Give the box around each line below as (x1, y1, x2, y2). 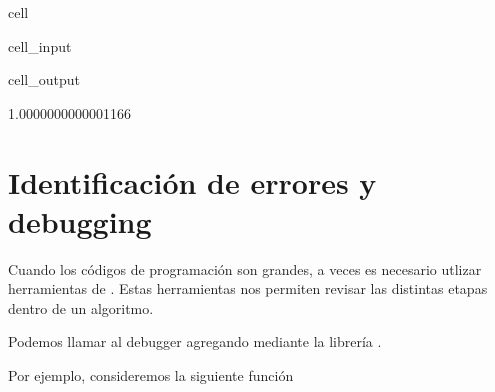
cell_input (8, 35, 72, 56)
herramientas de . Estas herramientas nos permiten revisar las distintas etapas (8, 278, 488, 299)
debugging (8, 200, 152, 241)
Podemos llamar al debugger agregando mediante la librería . (8, 331, 382, 352)
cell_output (8, 69, 80, 90)
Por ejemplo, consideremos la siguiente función (8, 365, 294, 386)
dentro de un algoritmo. (8, 297, 154, 318)
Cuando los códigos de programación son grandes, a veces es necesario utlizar (8, 258, 482, 279)
